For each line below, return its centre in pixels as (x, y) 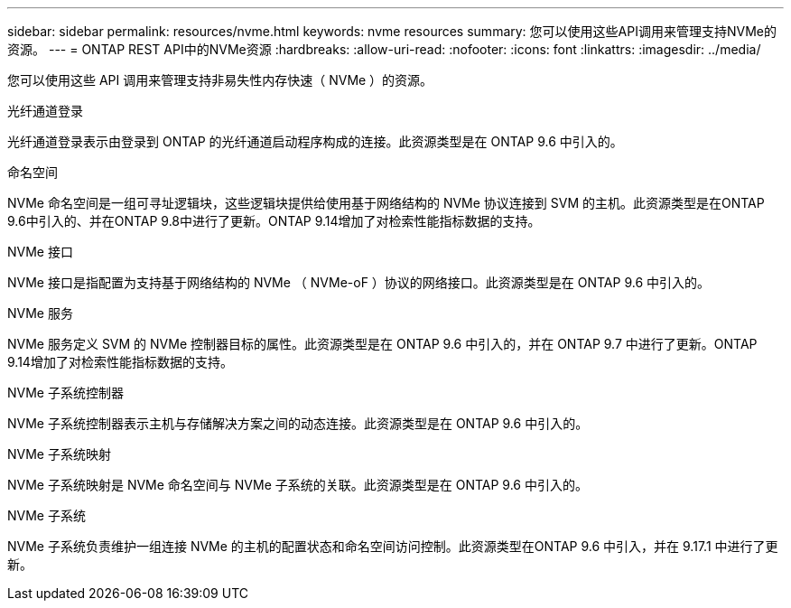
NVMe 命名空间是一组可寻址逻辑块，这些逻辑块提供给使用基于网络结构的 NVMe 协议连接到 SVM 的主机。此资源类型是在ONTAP (386, 203)
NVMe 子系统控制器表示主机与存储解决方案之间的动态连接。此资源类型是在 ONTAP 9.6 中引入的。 (298, 423)
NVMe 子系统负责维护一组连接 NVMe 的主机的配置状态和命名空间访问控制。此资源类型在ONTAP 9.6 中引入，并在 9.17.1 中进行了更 (393, 546)
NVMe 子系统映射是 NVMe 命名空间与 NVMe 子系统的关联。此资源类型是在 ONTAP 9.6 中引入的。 (298, 485)
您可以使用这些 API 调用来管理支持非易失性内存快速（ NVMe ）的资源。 (220, 80)
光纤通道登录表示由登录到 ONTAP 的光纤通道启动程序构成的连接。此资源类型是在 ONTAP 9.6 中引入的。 (315, 141)
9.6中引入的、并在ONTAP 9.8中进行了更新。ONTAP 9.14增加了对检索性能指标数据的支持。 (274, 221)
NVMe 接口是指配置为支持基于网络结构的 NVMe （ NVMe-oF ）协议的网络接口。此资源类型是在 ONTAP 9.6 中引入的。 (359, 282)
